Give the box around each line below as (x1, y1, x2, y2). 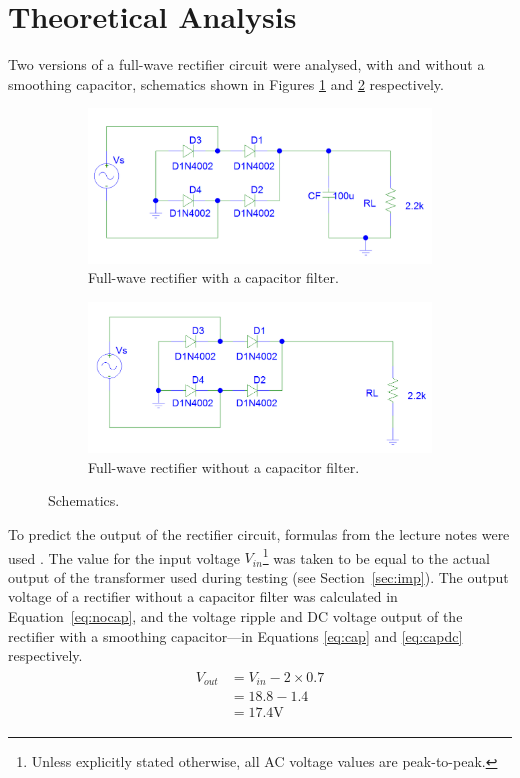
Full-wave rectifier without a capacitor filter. (88, 456, 360, 477)
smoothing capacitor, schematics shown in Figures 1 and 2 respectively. (8, 73, 444, 94)
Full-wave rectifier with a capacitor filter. (88, 267, 339, 288)
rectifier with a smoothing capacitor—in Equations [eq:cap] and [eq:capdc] (8, 625, 463, 646)
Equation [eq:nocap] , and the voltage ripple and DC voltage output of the (8, 606, 463, 627)
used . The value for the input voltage (8, 547, 240, 568)
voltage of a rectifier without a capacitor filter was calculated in (8, 586, 398, 607)
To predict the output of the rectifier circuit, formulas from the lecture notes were (8, 523, 510, 544)
